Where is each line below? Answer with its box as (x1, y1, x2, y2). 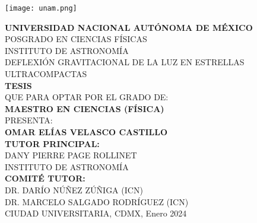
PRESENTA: (5, 114, 53, 126)
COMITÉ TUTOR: (5, 172, 85, 184)
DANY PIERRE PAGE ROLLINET (5, 149, 137, 161)
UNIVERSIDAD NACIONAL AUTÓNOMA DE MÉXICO (5, 21, 253, 33)
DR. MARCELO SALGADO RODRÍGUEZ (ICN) (5, 195, 189, 208)
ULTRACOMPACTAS (5, 68, 87, 80)
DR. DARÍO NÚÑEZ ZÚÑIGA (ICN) (5, 183, 143, 196)
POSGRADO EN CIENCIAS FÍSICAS (5, 33, 147, 45)
